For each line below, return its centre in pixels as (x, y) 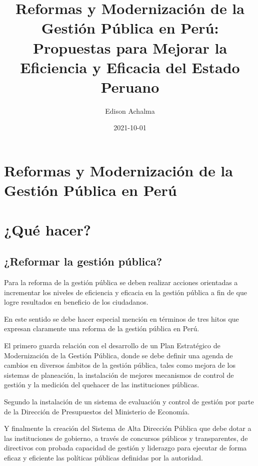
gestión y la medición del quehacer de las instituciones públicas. (102, 385)
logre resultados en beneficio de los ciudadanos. (76, 302)
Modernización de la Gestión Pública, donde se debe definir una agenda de (118, 355)
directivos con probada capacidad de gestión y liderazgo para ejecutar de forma (125, 448)
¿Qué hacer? (47, 229)
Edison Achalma (130, 110)
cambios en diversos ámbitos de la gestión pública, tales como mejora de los (120, 365)
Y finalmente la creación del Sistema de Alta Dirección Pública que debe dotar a (128, 428)
